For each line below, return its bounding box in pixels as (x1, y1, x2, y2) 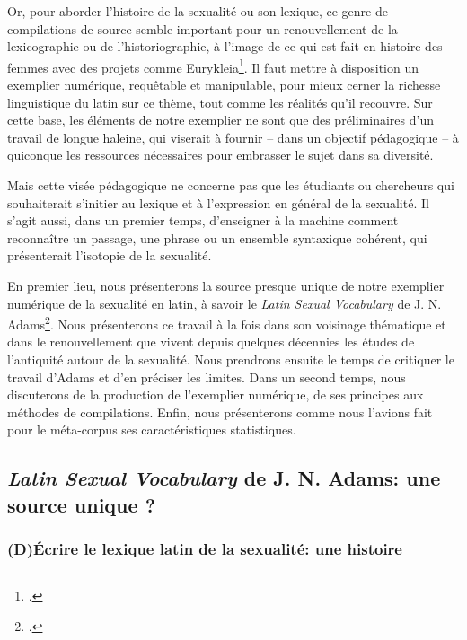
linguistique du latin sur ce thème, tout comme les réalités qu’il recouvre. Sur (7, 92, 433, 111)
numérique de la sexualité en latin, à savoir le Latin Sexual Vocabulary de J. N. (7, 294, 442, 312)
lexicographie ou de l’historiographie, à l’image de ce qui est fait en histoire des (7, 37, 443, 56)
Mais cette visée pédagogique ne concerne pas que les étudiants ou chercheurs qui (7, 176, 454, 194)
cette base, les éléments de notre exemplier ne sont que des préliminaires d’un (7, 110, 434, 129)
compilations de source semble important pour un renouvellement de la (7, 19, 398, 38)
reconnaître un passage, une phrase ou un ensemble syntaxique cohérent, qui (7, 228, 427, 247)
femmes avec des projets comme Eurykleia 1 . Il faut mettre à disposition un (7, 55, 419, 76)
